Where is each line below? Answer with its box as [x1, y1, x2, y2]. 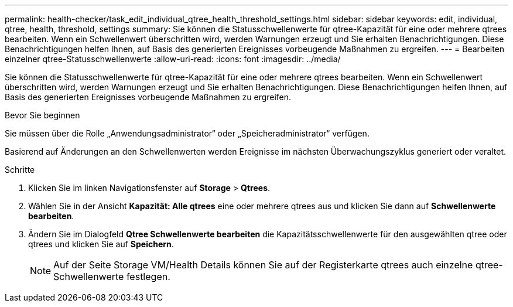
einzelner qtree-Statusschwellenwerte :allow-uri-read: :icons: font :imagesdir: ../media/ [5, 54, 341, 64]
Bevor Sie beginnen [5, 110, 80, 120]
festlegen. [126, 271, 170, 282]
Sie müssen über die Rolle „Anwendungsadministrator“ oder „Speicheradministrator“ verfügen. [5, 128, 370, 138]
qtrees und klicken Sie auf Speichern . [28, 239, 174, 249]
